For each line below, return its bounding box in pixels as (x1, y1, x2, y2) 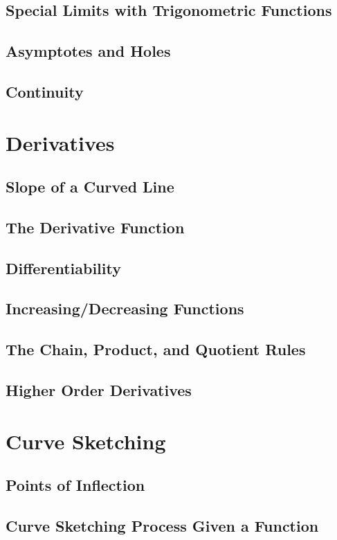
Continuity (6, 80, 84, 102)
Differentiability (6, 257, 121, 278)
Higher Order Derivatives (6, 379, 192, 401)
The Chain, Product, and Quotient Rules (6, 339, 306, 360)
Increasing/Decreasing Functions (6, 298, 244, 319)
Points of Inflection (6, 474, 145, 496)
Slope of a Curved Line (6, 176, 174, 197)
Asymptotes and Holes (6, 40, 171, 62)
